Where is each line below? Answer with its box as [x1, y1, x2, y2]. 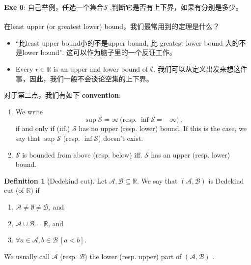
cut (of [4, 185, 24, 195]
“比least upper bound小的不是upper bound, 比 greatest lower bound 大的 [15, 37, 239, 48]
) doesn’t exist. [98, 132, 143, 143]
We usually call [4, 251, 50, 261]
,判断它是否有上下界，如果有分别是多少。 [110, 2, 243, 12]
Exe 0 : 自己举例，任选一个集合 [4, 2, 104, 12]
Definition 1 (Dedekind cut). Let [4, 175, 107, 185]
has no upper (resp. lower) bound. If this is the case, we [79, 123, 247, 133]
